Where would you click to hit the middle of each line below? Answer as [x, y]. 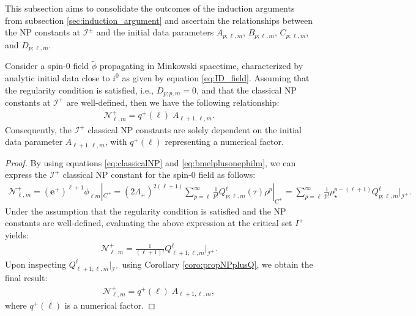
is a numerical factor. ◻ [110, 305]
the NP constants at [43, 32]
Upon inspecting [36, 264]
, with [116, 141]
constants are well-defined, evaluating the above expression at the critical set [149, 223]
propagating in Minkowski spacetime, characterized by [201, 66]
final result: [26, 278]
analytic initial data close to [58, 77]
